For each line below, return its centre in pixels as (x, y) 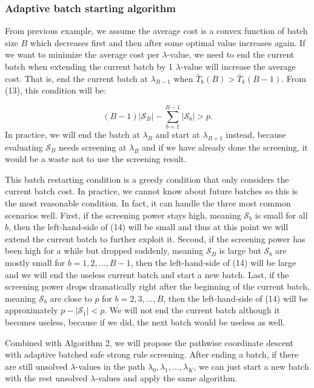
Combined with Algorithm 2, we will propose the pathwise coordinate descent (149, 342)
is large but (240, 250)
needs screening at (92, 147)
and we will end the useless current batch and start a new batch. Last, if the (147, 274)
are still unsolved (36, 366)
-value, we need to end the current (231, 54)
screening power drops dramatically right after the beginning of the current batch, (157, 286)
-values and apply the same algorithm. (166, 378)
